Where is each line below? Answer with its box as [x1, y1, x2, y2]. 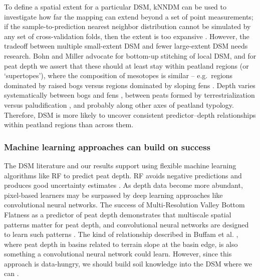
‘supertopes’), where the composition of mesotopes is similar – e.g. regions [4, 70, 233, 81]
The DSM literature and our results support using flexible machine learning [4, 160, 236, 170]
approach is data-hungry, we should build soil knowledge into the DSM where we [4, 258, 252, 268]
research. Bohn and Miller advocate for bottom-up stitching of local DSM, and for [4, 50, 256, 61]
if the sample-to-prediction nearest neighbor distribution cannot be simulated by [4, 21, 251, 32]
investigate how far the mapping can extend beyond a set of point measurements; [4, 11, 253, 22]
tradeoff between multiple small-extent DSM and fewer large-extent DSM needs [4, 41, 248, 51]
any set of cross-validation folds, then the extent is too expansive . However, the [4, 31, 249, 41]
